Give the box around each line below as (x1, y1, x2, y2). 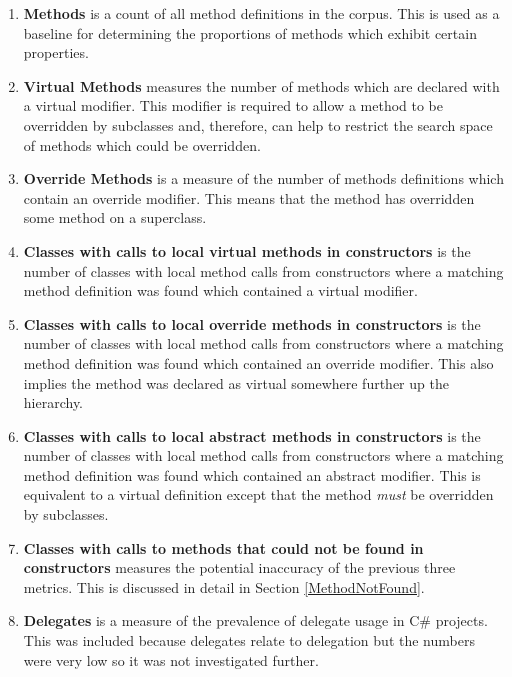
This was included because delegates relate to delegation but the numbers (23, 630, 475, 651)
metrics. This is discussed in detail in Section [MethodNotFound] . (23, 576, 425, 597)
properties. (23, 42, 89, 63)
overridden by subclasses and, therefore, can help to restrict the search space (23, 114, 493, 135)
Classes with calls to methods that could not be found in (23, 537, 424, 558)
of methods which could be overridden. (23, 134, 261, 155)
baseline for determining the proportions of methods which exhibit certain (23, 22, 477, 43)
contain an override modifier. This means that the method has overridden (23, 187, 475, 208)
